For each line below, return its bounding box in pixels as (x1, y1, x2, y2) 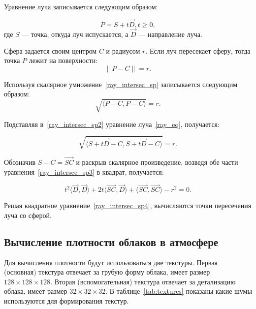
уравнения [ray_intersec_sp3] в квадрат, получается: (4, 166, 164, 177)
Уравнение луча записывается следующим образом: (4, 1, 158, 11)
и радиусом (106, 45, 140, 56)
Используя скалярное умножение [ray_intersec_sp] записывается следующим (4, 79, 238, 89)
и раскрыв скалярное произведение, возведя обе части (76, 156, 238, 167)
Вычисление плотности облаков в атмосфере (4, 234, 219, 249)
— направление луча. (138, 29, 202, 39)
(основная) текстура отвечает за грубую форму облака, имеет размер (4, 267, 210, 277)
